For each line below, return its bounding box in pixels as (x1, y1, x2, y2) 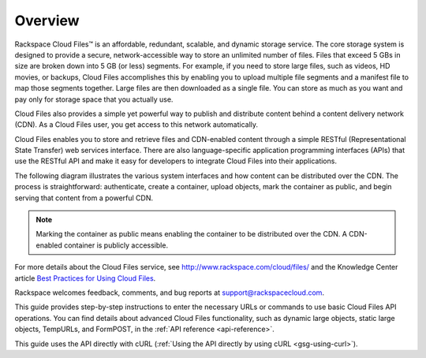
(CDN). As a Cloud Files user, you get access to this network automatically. (14, 120, 259, 129)
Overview (14, 12, 80, 29)
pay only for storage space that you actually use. (14, 95, 174, 104)
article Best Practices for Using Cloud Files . (14, 273, 156, 283)
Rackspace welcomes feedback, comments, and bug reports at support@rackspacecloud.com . (14, 288, 325, 297)
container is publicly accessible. (63, 241, 169, 250)
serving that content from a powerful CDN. (14, 193, 154, 203)
